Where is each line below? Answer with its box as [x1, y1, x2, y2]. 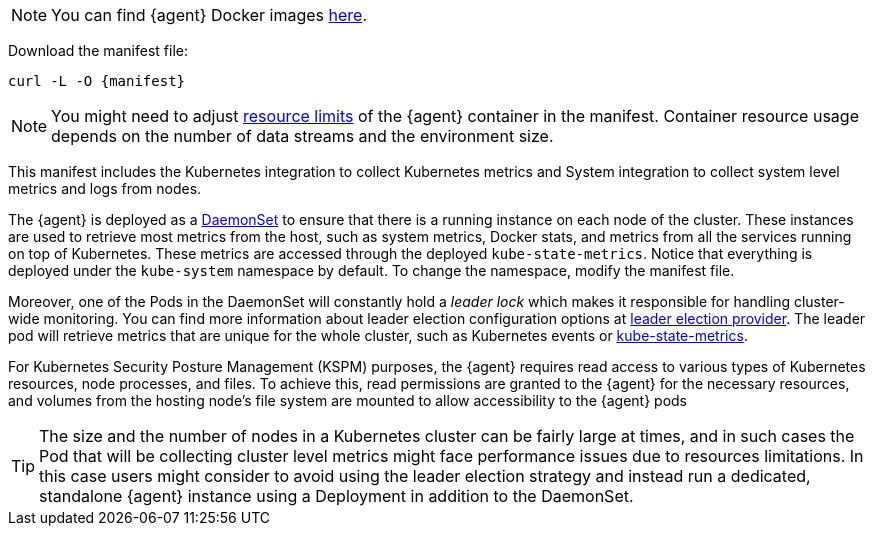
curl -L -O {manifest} [8, 73, 186, 89]
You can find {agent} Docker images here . [51, 5, 367, 25]
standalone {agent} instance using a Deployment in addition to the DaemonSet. [39, 486, 634, 506]
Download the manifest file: [8, 42, 189, 59]
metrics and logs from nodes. [8, 180, 202, 197]
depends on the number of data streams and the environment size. [51, 126, 554, 146]
